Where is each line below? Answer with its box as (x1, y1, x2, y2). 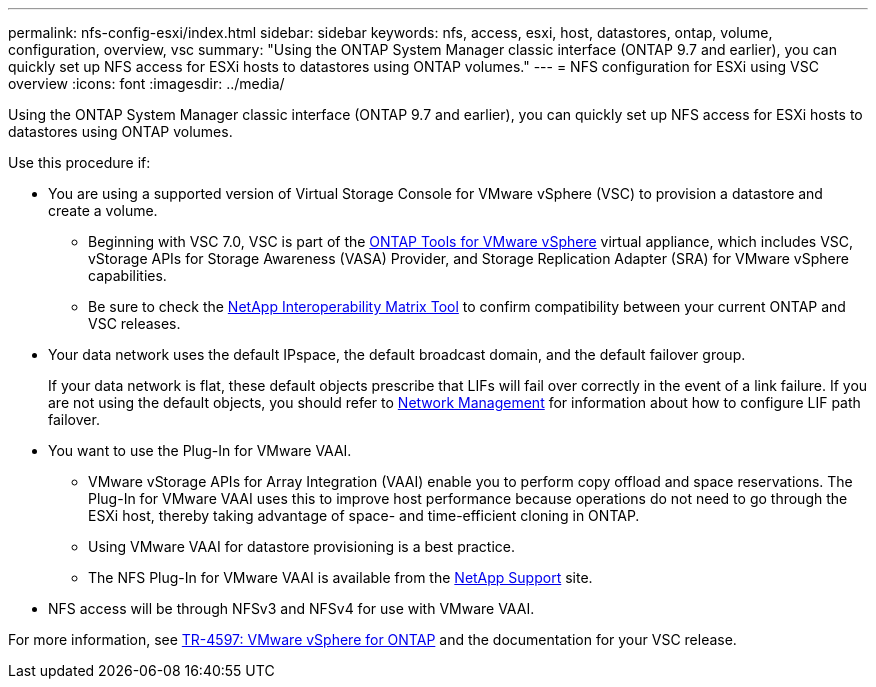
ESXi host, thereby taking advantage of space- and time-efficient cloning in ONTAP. (88, 507, 640, 524)
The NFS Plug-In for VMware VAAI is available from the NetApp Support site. (88, 569, 593, 586)
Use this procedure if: (8, 154, 151, 171)
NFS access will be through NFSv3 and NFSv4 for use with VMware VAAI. (48, 600, 535, 617)
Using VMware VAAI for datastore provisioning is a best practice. (88, 538, 516, 555)
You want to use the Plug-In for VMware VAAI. (48, 442, 352, 459)
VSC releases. (88, 315, 181, 332)
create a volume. (48, 202, 158, 219)
